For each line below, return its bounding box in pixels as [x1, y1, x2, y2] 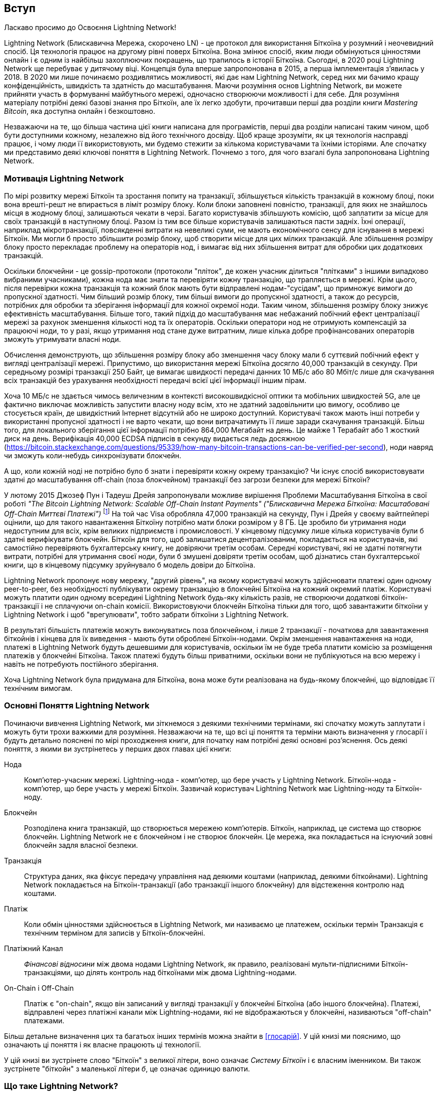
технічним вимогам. [4, 683, 73, 692]
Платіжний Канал [4, 944, 63, 953]
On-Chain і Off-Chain [4, 983, 74, 992]
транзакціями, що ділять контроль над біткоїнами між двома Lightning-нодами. [24, 968, 297, 977]
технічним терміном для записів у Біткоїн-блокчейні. [24, 928, 205, 937]
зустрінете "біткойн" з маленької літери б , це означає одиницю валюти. [4, 1064, 250, 1073]
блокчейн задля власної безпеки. [24, 840, 138, 849]
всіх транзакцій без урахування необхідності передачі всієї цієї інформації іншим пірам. [4, 376, 306, 385]
